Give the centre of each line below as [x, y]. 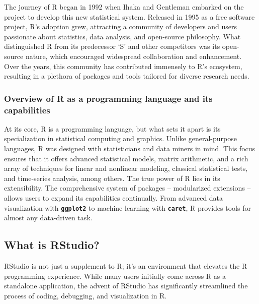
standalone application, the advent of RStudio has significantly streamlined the [126, 286]
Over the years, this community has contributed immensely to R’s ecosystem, [123, 66]
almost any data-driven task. [48, 218]
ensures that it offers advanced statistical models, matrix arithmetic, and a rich [126, 158]
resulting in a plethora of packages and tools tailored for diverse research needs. [127, 76]
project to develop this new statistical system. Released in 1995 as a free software [129, 16]
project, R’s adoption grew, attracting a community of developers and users [121, 26]
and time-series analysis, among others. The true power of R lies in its [112, 178]
